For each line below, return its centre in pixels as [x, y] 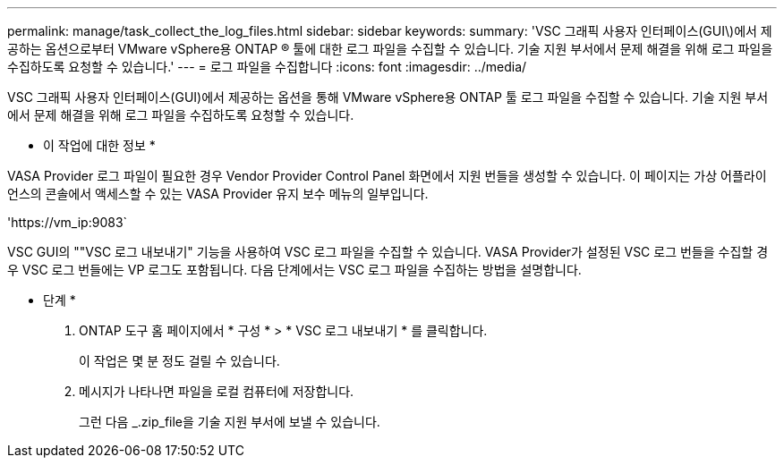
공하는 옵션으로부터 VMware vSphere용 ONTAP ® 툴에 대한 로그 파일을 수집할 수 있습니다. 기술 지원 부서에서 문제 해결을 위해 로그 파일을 [390, 49]
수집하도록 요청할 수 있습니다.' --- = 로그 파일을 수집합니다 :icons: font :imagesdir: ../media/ [267, 67]
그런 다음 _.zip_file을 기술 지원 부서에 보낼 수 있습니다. [230, 422]
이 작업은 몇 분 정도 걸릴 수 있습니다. [179, 361]
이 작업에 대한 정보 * [99, 145]
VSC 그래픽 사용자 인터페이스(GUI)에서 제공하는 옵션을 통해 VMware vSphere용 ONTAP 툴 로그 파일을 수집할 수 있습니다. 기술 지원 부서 [388, 97]
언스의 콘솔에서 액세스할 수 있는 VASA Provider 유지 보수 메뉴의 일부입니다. [218, 194]
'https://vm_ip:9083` [68, 222]
